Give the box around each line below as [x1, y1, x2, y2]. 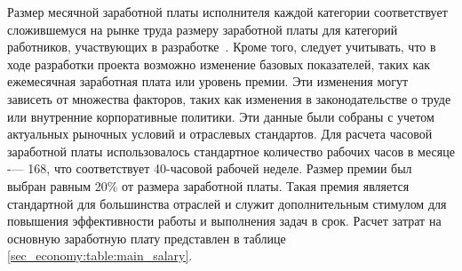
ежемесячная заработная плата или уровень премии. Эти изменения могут [7, 72, 409, 91]
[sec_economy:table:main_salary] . [7, 246, 193, 265]
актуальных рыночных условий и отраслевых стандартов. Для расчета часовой [7, 124, 433, 143]
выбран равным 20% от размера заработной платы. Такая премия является [7, 176, 410, 195]
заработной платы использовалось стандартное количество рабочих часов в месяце [7, 141, 455, 160]
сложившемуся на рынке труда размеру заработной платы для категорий [7, 20, 398, 38]
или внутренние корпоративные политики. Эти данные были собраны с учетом [7, 107, 434, 125]
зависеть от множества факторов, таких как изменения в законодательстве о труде [7, 89, 451, 108]
